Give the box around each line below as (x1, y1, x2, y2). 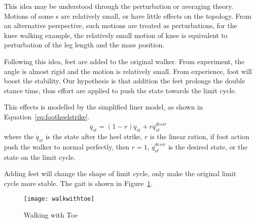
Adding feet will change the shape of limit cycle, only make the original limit (4, 168, 236, 179)
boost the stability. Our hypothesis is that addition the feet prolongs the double (4, 75, 245, 86)
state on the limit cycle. (4, 151, 76, 162)
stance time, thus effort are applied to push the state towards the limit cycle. (4, 85, 237, 95)
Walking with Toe (24, 210, 78, 220)
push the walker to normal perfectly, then (4, 141, 130, 151)
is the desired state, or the (168, 141, 248, 151)
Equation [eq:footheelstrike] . (4, 111, 90, 121)
